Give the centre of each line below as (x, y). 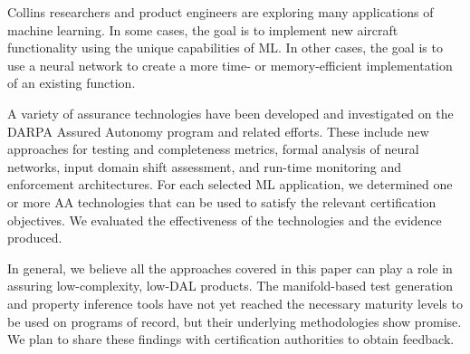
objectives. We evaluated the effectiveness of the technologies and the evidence (225, 220)
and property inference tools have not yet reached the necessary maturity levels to (235, 303)
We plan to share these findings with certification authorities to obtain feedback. (231, 339)
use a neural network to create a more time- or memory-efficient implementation (230, 65)
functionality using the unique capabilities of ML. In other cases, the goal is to (225, 48)
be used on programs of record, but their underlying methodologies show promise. (235, 321)
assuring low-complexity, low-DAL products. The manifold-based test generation (230, 286)
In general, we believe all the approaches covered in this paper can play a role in (230, 268)
